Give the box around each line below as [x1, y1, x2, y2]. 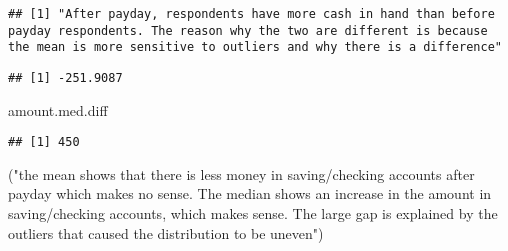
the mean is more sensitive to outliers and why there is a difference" [8, 40, 502, 55]
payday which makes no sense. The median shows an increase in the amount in [8, 183, 492, 204]
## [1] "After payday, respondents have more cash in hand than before [8, 7, 495, 21]
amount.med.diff [8, 99, 108, 120]
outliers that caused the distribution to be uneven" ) [8, 222, 324, 243]
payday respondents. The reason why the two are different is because [8, 23, 488, 38]
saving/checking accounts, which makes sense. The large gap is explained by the [8, 203, 498, 224]
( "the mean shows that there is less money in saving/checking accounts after [8, 163, 475, 184]
